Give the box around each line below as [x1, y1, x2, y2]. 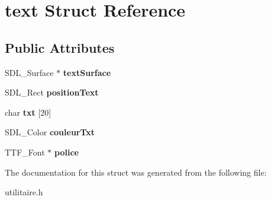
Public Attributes [5, 38, 115, 56]
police [54, 145, 79, 158]
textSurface [63, 66, 111, 78]
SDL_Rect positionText [5, 86, 99, 99]
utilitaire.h [5, 186, 43, 198]
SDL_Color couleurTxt [5, 126, 95, 138]
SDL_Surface [5, 66, 54, 78]
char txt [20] [5, 106, 51, 118]
